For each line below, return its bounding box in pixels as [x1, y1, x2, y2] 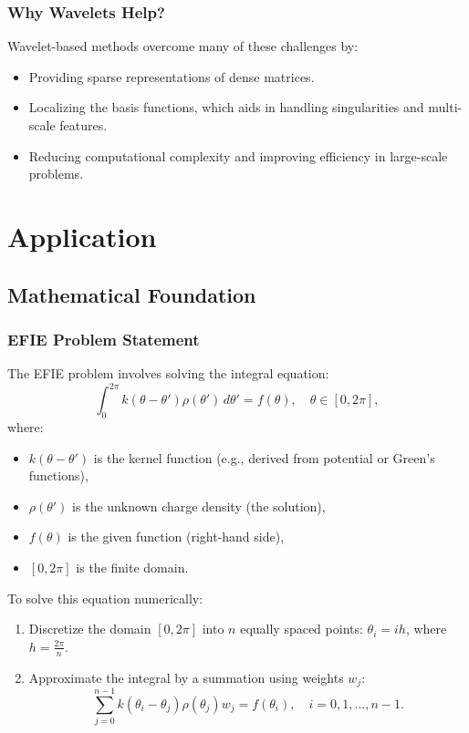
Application [7, 217, 157, 254]
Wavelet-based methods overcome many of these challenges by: [7, 36, 359, 56]
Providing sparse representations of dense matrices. [28, 67, 315, 86]
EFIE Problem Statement [7, 327, 200, 350]
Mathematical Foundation [7, 280, 256, 308]
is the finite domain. [76, 558, 189, 577]
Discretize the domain [28, 619, 151, 638]
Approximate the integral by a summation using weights [28, 667, 344, 687]
